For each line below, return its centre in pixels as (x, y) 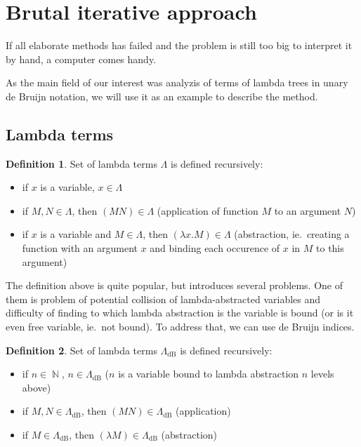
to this (330, 248)
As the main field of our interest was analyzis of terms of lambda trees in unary (177, 82)
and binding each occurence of (215, 248)
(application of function (208, 210)
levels (322, 374)
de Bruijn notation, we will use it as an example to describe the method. (162, 96)
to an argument (308, 210)
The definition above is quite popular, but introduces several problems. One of (175, 285)
